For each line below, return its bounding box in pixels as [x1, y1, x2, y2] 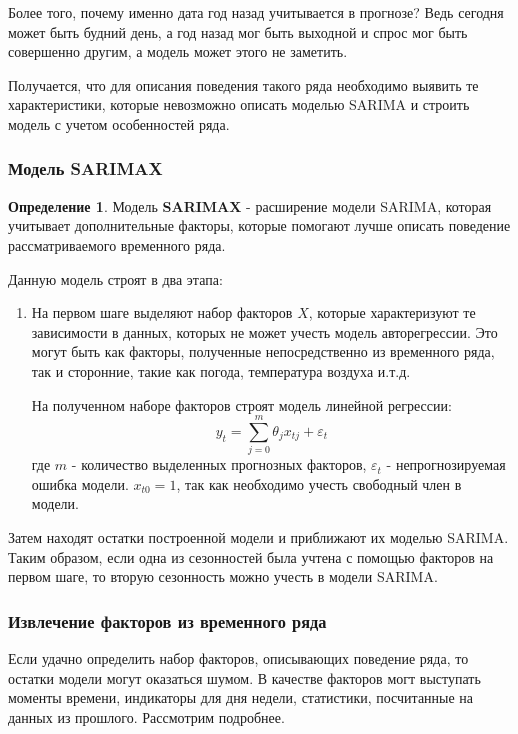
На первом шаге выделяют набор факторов [31, 302, 293, 323]
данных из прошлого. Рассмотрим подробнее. [8, 706, 285, 727]
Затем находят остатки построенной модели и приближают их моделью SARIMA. [8, 527, 509, 548]
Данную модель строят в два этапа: [8, 268, 223, 289]
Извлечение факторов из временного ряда [8, 608, 327, 633]
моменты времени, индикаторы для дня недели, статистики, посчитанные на [8, 687, 474, 708]
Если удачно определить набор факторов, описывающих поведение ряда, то [8, 648, 469, 669]
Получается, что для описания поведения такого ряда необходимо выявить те [8, 74, 479, 95]
